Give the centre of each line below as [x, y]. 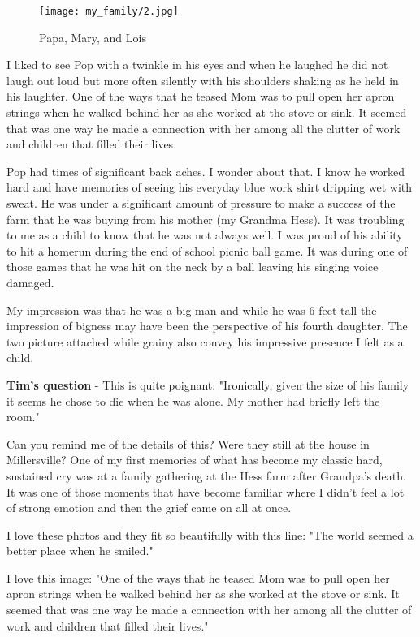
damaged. [30, 282]
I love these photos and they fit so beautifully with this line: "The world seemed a [210, 534]
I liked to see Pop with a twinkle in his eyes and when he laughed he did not [197, 65]
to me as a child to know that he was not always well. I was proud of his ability [205, 235]
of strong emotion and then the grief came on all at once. [149, 508]
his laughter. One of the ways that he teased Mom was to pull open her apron [201, 96]
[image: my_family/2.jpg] [109, 11]
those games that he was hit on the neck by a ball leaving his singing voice [193, 267]
